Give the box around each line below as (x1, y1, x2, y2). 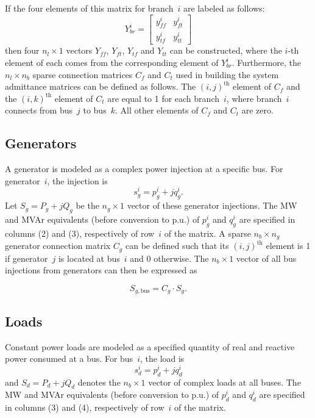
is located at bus (58, 251, 120, 264)
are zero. (241, 104, 274, 117)
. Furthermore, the (232, 56, 301, 68)
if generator (5, 251, 48, 264)
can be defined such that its (125, 239, 229, 252)
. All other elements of (115, 104, 199, 117)
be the (76, 199, 99, 212)
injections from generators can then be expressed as (5, 264, 197, 276)
